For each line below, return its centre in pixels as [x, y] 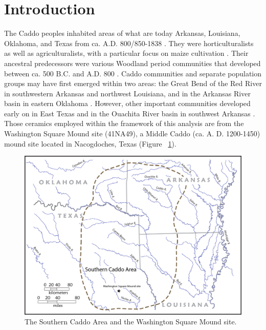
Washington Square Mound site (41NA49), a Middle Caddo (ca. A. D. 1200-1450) [132, 133]
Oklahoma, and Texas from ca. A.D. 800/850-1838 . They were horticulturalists [129, 43]
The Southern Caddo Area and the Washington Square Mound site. [131, 322]
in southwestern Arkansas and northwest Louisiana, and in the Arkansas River [127, 93]
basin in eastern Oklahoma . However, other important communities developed [127, 103]
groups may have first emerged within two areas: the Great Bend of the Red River [133, 83]
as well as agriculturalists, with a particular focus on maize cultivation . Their [126, 53]
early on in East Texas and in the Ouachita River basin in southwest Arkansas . [130, 113]
